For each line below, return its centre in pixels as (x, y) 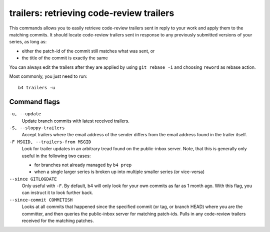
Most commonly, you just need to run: (48, 76)
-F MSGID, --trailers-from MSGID (50, 142)
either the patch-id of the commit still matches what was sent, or (88, 51)
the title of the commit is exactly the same (65, 58)
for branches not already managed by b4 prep (83, 165)
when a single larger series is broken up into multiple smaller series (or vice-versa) (119, 172)
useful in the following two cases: (56, 156)
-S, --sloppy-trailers (37, 128)
